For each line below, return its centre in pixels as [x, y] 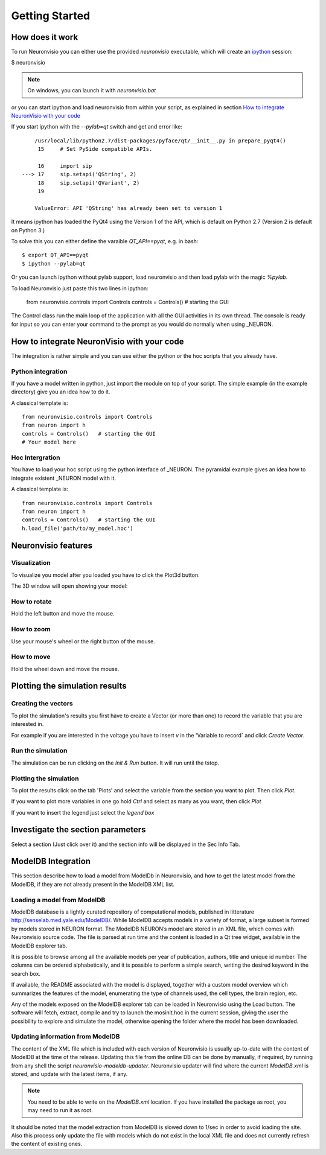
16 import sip [65, 166]
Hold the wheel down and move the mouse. [65, 669]
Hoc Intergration [36, 457]
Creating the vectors [42, 704]
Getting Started [51, 16]
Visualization [31, 563]
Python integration [39, 371]
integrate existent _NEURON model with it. [63, 478]
